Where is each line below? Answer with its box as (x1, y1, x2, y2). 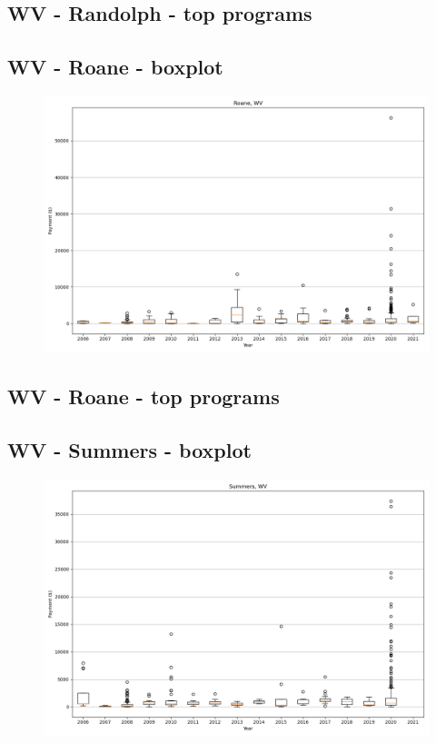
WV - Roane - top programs (7, 382, 280, 411)
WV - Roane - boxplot (7, 53, 223, 81)
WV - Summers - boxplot (7, 436, 252, 464)
